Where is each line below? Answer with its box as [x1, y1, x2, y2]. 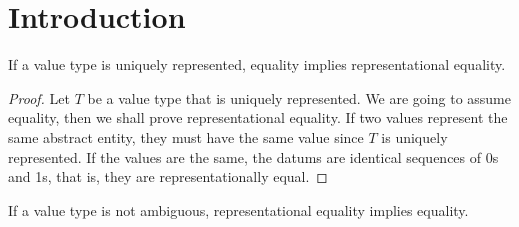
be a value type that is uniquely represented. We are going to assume [87, 87, 512, 108]
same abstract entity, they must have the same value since [8, 126, 364, 147]
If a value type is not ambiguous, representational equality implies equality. [8, 199, 469, 220]
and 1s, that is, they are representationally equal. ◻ [8, 166, 328, 187]
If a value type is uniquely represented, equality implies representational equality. [8, 54, 506, 75]
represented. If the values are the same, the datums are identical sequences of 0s [8, 146, 499, 167]
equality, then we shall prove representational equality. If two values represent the [8, 107, 508, 128]
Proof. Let [8, 87, 70, 108]
